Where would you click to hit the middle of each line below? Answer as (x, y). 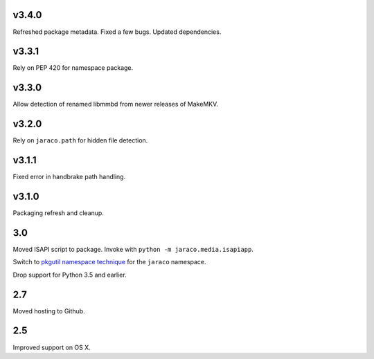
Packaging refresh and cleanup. (58, 213)
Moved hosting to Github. (49, 311)
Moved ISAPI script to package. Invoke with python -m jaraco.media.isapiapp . (133, 249)
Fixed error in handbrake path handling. (69, 177)
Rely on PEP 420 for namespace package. (73, 68)
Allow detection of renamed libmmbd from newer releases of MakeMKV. (115, 104)
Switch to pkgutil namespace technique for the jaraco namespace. (110, 262)
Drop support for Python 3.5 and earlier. (70, 275)
